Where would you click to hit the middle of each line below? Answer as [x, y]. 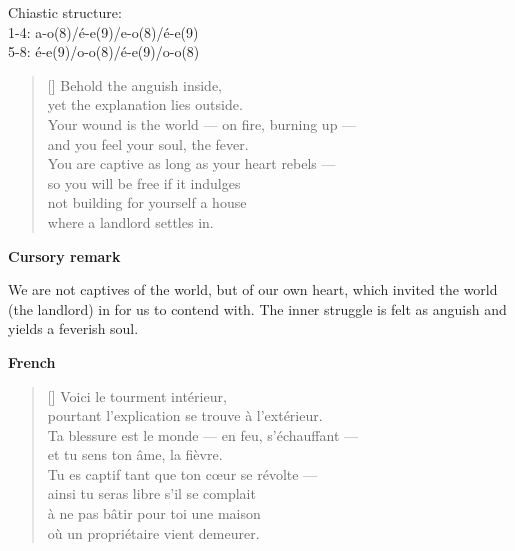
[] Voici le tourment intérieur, [137, 395]
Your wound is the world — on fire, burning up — [202, 123]
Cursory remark [64, 255]
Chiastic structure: [65, 12]
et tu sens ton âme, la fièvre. [135, 454]
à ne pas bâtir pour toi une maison [154, 513]
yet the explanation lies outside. [145, 104]
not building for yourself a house [147, 202]
